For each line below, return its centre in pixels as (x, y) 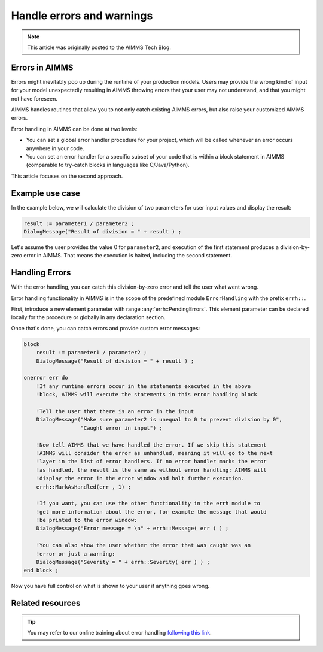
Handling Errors (41, 273)
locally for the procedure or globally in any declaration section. (88, 317)
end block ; (41, 571)
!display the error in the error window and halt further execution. (140, 478)
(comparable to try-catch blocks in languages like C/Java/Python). (108, 165)
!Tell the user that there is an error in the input (115, 411)
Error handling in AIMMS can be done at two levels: (74, 129)
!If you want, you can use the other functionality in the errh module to (148, 504)
